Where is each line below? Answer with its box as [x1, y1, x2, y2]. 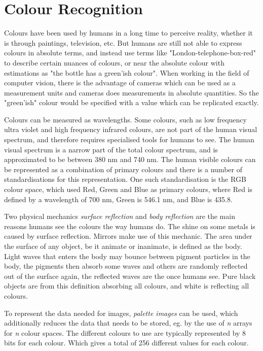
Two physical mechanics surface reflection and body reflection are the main [4, 211, 235, 221]
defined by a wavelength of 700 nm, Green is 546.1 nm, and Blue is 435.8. [4, 194, 233, 204]
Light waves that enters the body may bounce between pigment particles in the [4, 250, 250, 261]
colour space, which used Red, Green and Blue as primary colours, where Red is [4, 184, 253, 195]
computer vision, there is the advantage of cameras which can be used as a [4, 77, 236, 88]
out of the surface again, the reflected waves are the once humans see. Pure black [4, 270, 256, 281]
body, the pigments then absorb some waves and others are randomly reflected [4, 261, 248, 271]
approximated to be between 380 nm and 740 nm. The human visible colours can [4, 154, 256, 165]
